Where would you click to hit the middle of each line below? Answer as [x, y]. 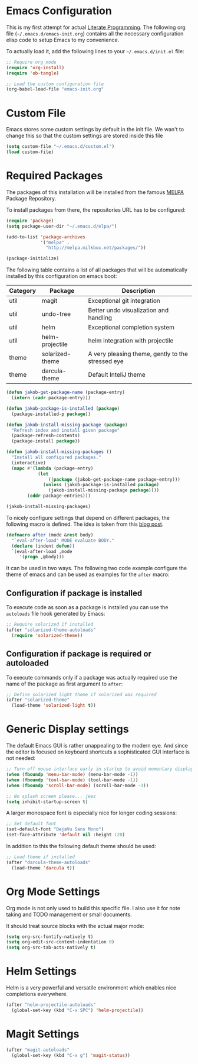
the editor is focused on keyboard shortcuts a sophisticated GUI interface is [98, 752]
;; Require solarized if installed [50, 625]
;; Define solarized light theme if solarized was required [82, 694]
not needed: [21, 758]
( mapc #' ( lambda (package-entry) [52, 468]
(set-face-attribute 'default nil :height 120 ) [66, 835]
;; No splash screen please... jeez [51, 796]
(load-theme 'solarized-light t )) [54, 706]
